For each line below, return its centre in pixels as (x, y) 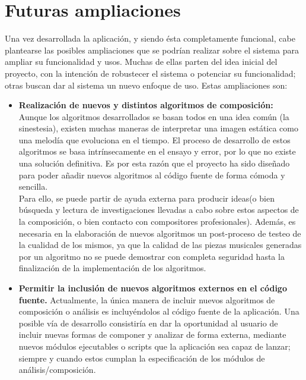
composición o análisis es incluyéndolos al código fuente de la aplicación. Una (159, 311)
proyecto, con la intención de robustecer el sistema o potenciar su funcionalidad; (150, 73)
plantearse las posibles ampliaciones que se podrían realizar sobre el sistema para (152, 50)
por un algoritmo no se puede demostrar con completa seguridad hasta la (152, 256)
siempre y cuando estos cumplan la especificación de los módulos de (142, 358)
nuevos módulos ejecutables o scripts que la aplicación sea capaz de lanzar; (154, 346)
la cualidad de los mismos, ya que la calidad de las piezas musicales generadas (160, 245)
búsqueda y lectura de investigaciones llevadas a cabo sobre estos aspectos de (159, 210)
